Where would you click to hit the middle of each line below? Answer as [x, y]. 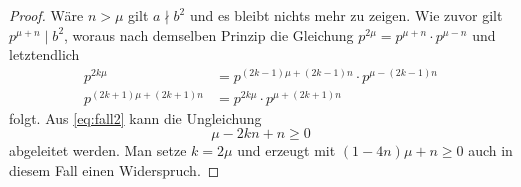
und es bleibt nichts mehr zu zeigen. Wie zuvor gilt [346, 15]
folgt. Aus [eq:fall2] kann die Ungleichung [135, 117]
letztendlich [44, 54]
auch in [490, 150]
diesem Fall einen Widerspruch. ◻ [114, 170]
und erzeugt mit [286, 150]
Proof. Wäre [46, 15]
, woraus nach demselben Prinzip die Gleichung [209, 34]
